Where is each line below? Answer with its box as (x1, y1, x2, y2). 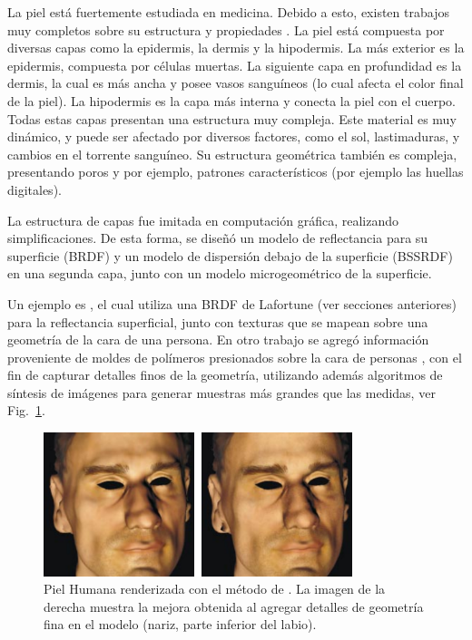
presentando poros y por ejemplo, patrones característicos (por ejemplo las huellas (7, 162, 464, 181)
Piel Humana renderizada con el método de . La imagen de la (44, 579, 386, 598)
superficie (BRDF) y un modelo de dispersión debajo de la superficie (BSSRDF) (7, 246, 453, 265)
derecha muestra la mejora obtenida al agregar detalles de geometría (44, 596, 424, 616)
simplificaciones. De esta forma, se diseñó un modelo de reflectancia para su (7, 228, 428, 247)
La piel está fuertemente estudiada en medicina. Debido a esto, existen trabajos (7, 3, 449, 21)
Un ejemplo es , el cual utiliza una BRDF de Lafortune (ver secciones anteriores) (7, 294, 457, 313)
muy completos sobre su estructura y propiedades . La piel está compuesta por (7, 20, 445, 39)
